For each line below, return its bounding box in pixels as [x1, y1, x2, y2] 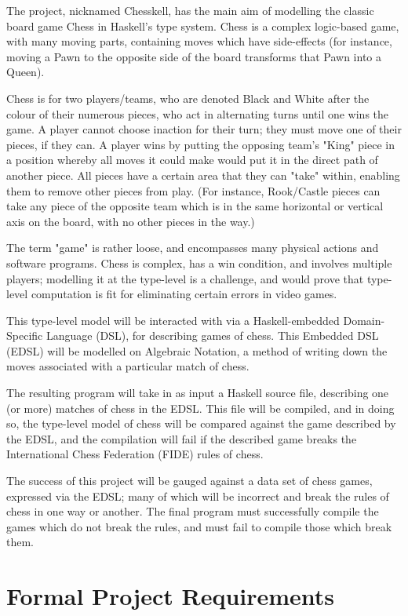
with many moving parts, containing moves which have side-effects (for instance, [6, 33, 392, 49]
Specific [6, 327, 43, 344]
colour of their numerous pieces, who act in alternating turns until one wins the [6, 105, 389, 122]
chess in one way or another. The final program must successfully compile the [6, 503, 379, 519]
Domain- [343, 312, 385, 328]
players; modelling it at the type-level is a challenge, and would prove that [6, 270, 364, 286]
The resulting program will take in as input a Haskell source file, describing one [6, 385, 389, 401]
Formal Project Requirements [6, 580, 335, 612]
